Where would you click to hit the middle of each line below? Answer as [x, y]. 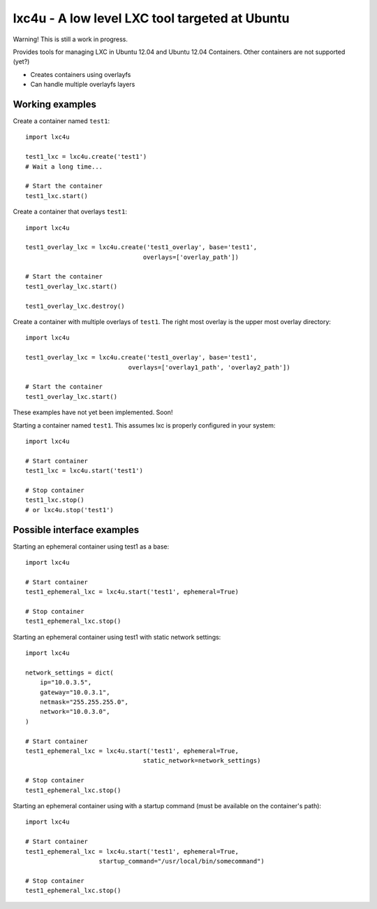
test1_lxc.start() [57, 196]
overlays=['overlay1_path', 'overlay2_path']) [209, 367]
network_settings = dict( [70, 672]
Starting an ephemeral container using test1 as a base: [91, 547]
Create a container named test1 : [61, 121]
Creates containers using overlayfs [81, 74]
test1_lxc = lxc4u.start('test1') [84, 471]
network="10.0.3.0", [75, 712]
